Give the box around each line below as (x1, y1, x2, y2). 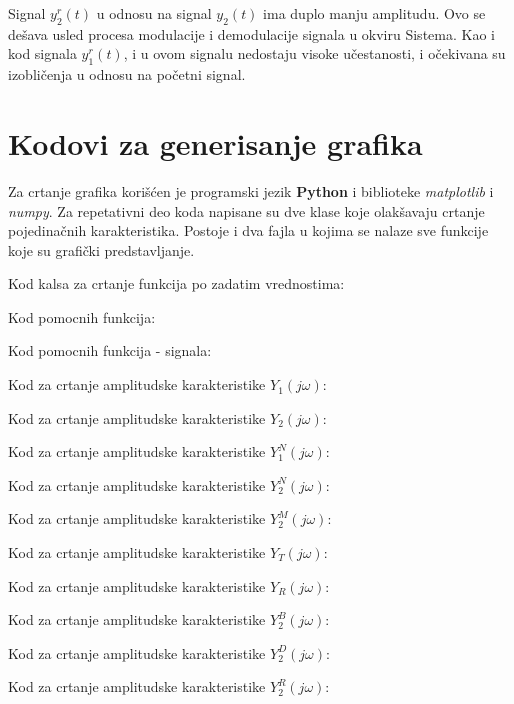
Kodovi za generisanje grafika (8, 122, 423, 163)
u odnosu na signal (96, 3, 212, 23)
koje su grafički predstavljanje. (8, 239, 195, 260)
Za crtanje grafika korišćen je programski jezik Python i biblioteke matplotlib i (8, 180, 494, 201)
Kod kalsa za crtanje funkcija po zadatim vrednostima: (8, 273, 345, 294)
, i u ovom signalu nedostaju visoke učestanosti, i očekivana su (123, 43, 506, 64)
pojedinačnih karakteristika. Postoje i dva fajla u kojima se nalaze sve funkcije (8, 220, 489, 241)
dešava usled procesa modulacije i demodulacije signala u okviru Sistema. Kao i (8, 23, 495, 44)
